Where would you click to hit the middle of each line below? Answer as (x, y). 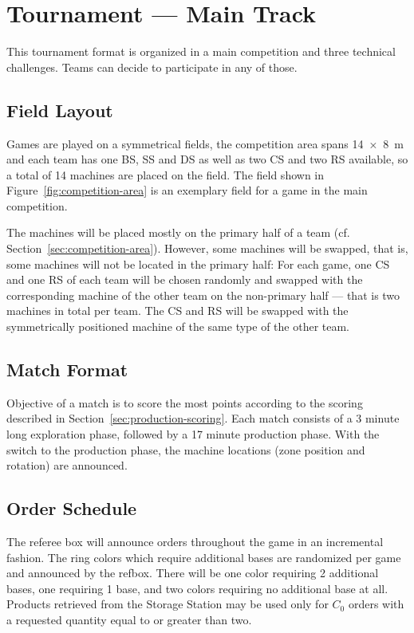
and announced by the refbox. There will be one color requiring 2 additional (193, 573)
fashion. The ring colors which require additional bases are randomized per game (204, 557)
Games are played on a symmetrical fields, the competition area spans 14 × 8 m (205, 143)
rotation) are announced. (67, 465)
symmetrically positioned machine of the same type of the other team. (178, 326)
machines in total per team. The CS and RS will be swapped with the (177, 311)
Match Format (67, 370)
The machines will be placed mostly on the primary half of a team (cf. (178, 232)
